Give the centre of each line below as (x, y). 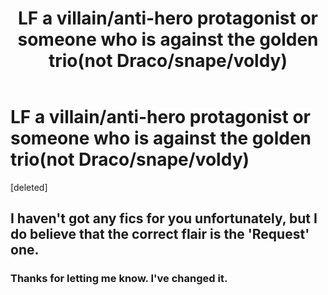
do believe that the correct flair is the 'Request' (160, 234)
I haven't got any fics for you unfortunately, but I (164, 218)
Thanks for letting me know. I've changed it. (119, 279)
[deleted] (29, 187)
